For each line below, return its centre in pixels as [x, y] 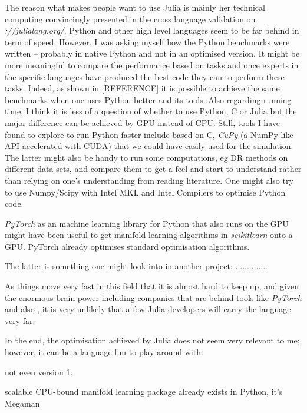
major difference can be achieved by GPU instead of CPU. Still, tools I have [142, 122]
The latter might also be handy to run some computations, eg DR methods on [146, 157]
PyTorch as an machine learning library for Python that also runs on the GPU [147, 223]
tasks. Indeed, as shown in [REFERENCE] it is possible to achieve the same [142, 88]
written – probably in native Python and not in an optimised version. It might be [152, 53]
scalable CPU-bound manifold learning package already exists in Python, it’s [144, 391]
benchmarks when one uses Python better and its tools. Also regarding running [148, 99]
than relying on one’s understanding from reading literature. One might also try [149, 180]
